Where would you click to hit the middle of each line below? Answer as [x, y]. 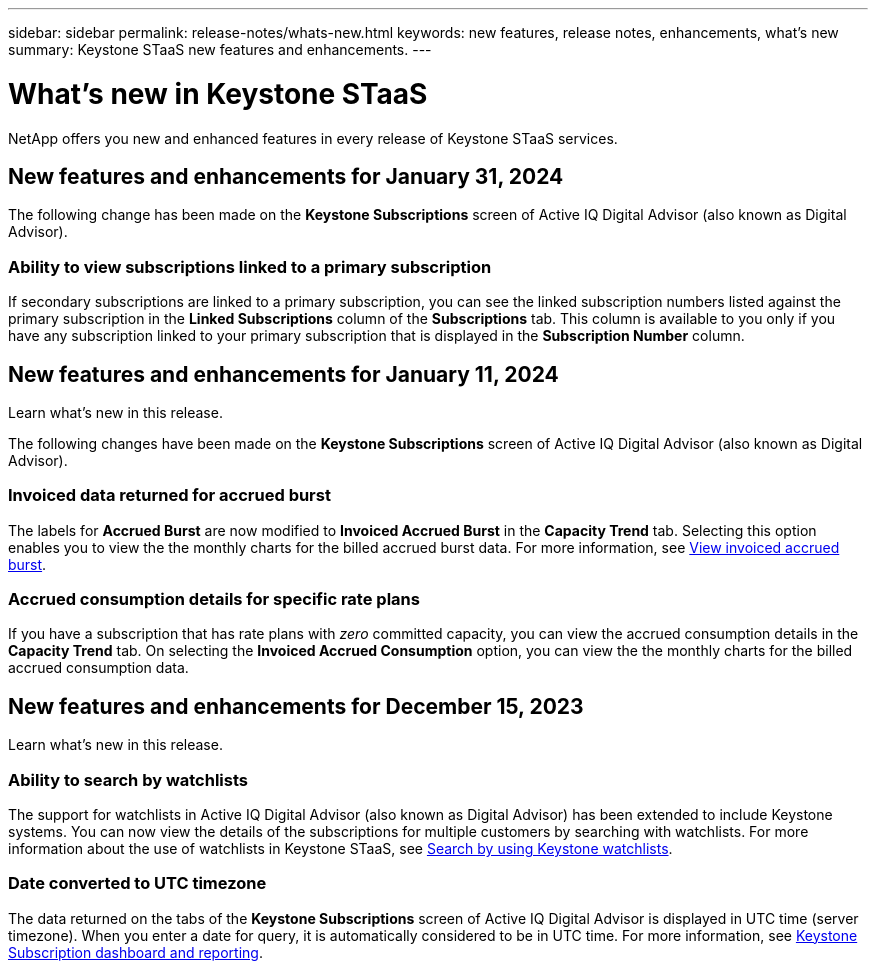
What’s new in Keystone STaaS [218, 93]
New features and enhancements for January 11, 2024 [283, 374]
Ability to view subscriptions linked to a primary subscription [250, 266]
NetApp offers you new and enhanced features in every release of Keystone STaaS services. [313, 138]
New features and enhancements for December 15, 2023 [296, 706]
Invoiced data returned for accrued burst [169, 495]
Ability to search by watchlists [128, 779]
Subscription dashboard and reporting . [135, 952]
